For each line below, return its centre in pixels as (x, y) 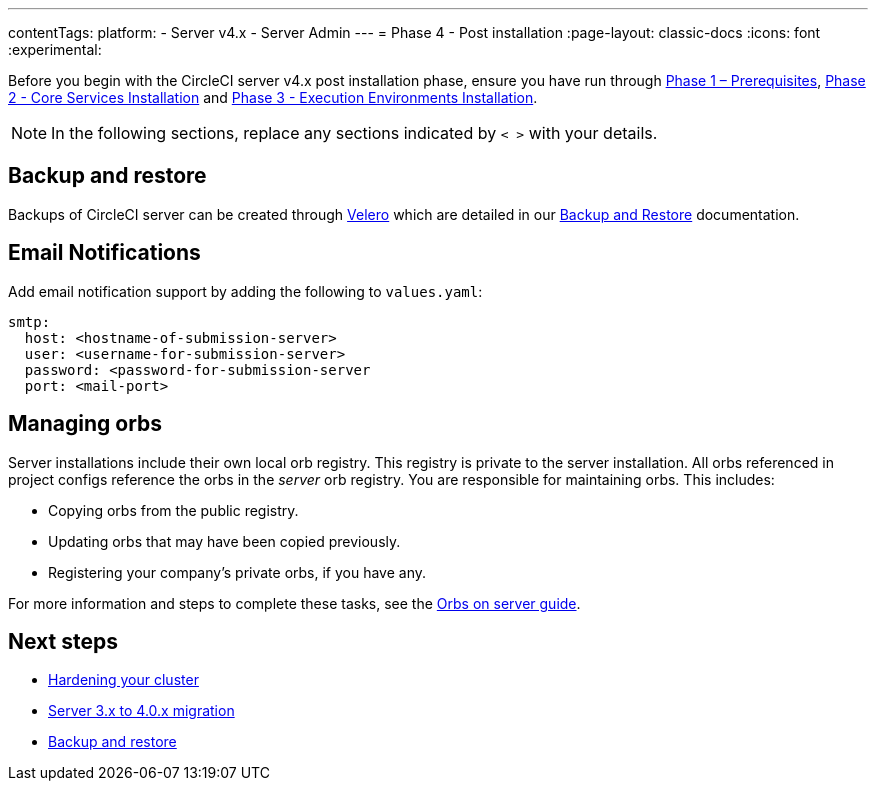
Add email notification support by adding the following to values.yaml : (245, 291)
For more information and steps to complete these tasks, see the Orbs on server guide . (294, 603)
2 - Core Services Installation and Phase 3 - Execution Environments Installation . (273, 97)
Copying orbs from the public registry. (173, 510)
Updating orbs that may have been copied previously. (224, 541)
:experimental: (55, 49)
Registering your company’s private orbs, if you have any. (237, 572)
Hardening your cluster (123, 680)
